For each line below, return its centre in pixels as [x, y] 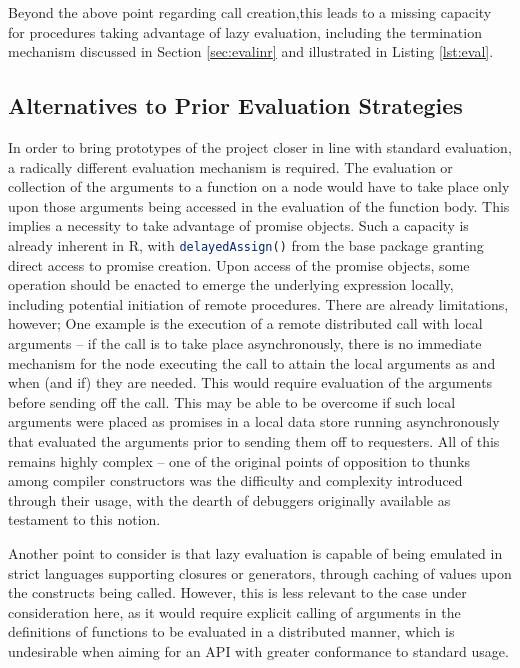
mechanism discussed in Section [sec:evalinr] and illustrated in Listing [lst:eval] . [251, 51]
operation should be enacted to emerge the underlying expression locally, [231, 284]
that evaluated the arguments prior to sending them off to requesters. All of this [254, 440]
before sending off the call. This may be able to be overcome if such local [232, 401]
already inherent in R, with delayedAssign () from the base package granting [246, 244]
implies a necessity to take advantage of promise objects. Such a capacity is [238, 225]
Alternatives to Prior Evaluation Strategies [235, 105]
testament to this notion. [84, 519]
